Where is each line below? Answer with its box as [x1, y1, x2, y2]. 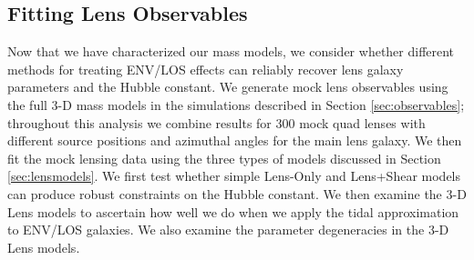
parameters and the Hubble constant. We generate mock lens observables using [7, 77, 448, 96]
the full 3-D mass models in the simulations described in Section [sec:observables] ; [7, 95, 465, 114]
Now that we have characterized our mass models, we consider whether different [7, 42, 455, 61]
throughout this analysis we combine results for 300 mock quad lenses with [7, 113, 426, 132]
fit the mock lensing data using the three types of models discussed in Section [7, 148, 441, 167]
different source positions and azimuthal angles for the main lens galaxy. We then [7, 131, 462, 150]
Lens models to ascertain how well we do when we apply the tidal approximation [7, 202, 459, 221]
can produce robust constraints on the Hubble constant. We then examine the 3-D [7, 184, 467, 203]
